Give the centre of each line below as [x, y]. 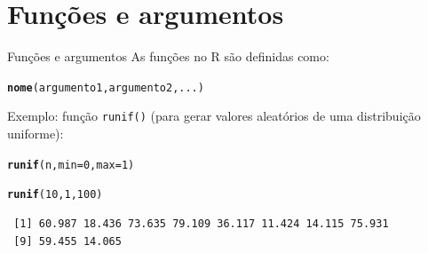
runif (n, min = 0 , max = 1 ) [71, 165]
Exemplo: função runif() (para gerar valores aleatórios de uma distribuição [214, 116]
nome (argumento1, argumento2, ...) [106, 87]
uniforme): [36, 134]
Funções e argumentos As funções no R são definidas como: [168, 56]
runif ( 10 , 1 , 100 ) [55, 195]
